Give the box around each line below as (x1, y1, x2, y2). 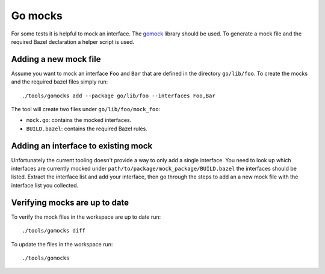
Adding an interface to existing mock (11, 141, 153, 151)
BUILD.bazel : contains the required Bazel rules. (26, 125, 147, 132)
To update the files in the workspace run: (11, 240, 113, 248)
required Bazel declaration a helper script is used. (11, 38, 135, 45)
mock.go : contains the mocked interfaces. (26, 117, 132, 124)
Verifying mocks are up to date (11, 197, 129, 207)
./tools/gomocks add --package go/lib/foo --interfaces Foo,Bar (22, 92, 216, 99)
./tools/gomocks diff (22, 227, 85, 234)
